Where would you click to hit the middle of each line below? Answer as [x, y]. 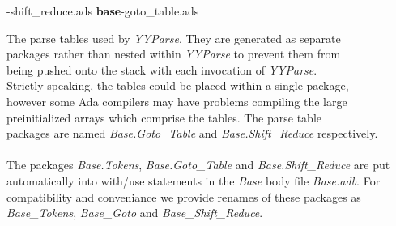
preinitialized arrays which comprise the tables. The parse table [164, 117]
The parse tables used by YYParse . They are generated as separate [174, 38]
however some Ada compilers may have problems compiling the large [177, 101]
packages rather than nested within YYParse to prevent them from [174, 54]
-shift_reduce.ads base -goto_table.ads [103, 11]
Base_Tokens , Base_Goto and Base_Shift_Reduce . [135, 213]
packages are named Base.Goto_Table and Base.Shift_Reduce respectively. [192, 133]
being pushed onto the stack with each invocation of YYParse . [162, 69]
